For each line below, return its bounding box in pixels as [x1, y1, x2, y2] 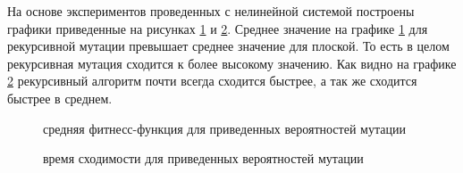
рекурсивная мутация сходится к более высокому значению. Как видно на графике [7, 54, 457, 72]
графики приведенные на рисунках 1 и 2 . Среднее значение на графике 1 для [7, 19, 428, 37]
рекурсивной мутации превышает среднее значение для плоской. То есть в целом [7, 37, 450, 55]
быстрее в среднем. [7, 88, 113, 107]
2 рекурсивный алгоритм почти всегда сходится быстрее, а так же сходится [7, 71, 417, 90]
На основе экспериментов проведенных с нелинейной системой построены [7, 2, 415, 20]
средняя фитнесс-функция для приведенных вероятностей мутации [43, 119, 406, 137]
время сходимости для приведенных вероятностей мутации [43, 149, 364, 168]
